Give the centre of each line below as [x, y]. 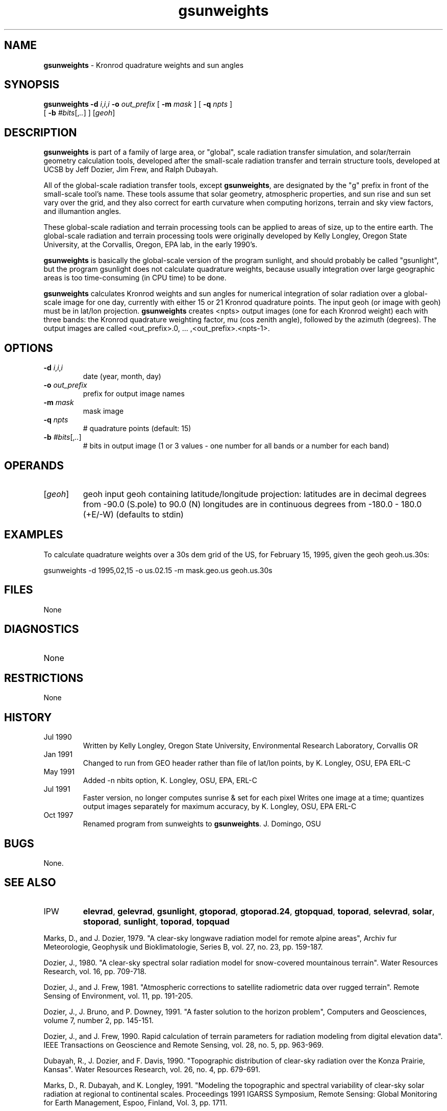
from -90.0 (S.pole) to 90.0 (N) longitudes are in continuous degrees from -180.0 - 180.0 [252, 504]
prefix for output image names [134, 394]
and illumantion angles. [82, 211]
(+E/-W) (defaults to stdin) [133, 514]
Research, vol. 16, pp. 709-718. [95, 971]
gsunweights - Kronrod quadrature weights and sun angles [144, 65]
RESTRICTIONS [44, 678]
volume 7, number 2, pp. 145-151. [99, 1020]
